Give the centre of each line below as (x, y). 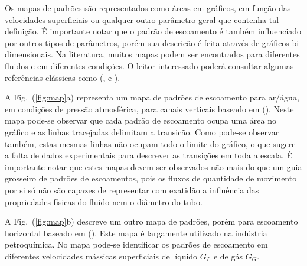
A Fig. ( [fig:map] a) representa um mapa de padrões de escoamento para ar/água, (152, 97)
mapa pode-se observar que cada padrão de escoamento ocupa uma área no (141, 120)
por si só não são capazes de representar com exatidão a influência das (132, 189)
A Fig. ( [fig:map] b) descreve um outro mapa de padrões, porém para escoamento (151, 221)
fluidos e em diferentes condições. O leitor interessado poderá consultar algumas (149, 65)
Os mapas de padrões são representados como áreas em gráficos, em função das (148, 8)
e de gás (228, 256)
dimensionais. (29, 54)
